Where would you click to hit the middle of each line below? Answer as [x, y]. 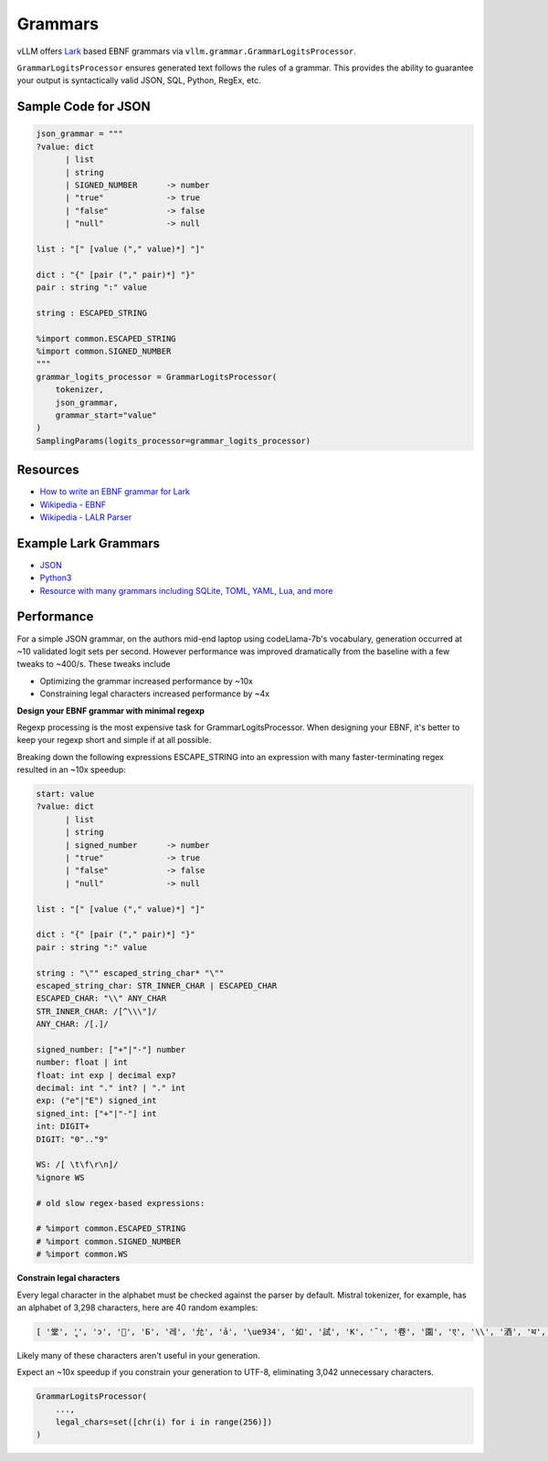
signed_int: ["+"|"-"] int [96, 1113]
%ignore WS [60, 1177]
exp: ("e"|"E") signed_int [96, 1101]
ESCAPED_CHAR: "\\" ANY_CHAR [101, 999]
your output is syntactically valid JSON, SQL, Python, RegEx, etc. [139, 80]
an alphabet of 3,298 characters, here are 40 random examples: [137, 1307]
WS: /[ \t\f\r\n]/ [77, 1165]
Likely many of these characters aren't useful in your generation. [138, 1355]
